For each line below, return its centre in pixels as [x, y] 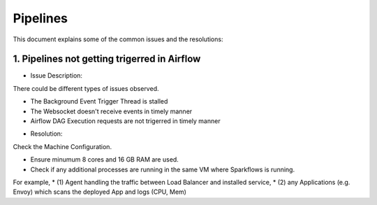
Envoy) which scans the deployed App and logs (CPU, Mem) [99, 192]
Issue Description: [57, 76]
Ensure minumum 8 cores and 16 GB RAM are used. [105, 160]
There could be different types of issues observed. [86, 88]
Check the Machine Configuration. [62, 146]
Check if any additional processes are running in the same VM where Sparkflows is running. [163, 169]
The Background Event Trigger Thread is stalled [99, 101]
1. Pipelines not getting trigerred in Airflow [107, 59]
